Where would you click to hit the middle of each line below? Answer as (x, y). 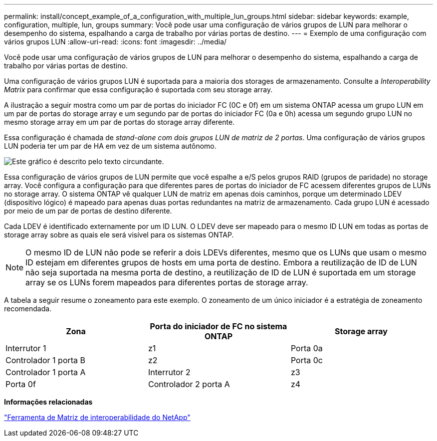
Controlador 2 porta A (189, 384)
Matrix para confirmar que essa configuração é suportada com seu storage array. (138, 90)
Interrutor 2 (169, 372)
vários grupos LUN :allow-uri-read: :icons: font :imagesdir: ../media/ (115, 42)
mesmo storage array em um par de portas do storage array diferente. (119, 122)
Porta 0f (21, 384)
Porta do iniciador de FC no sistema (218, 326)
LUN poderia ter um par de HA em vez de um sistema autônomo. (110, 146)
